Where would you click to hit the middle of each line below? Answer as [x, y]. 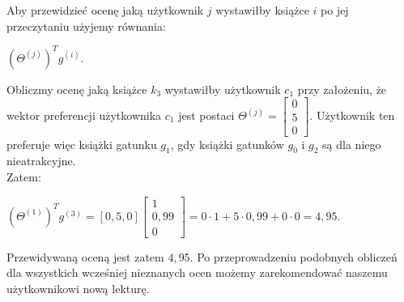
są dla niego [352, 144]
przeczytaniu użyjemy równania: [86, 26]
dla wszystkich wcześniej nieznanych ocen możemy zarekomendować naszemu [197, 272]
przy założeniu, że [342, 89]
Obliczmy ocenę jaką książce [77, 89]
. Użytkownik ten [352, 115]
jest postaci [206, 115]
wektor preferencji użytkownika [84, 115]
